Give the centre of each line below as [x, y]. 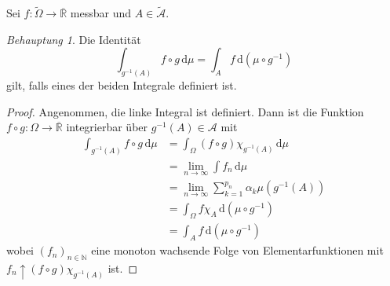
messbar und [101, 13]
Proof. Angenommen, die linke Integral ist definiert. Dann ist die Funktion [185, 111]
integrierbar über [107, 127]
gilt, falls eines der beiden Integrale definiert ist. [122, 85]
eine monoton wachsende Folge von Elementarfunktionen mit [237, 250]
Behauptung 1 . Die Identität [74, 39]
